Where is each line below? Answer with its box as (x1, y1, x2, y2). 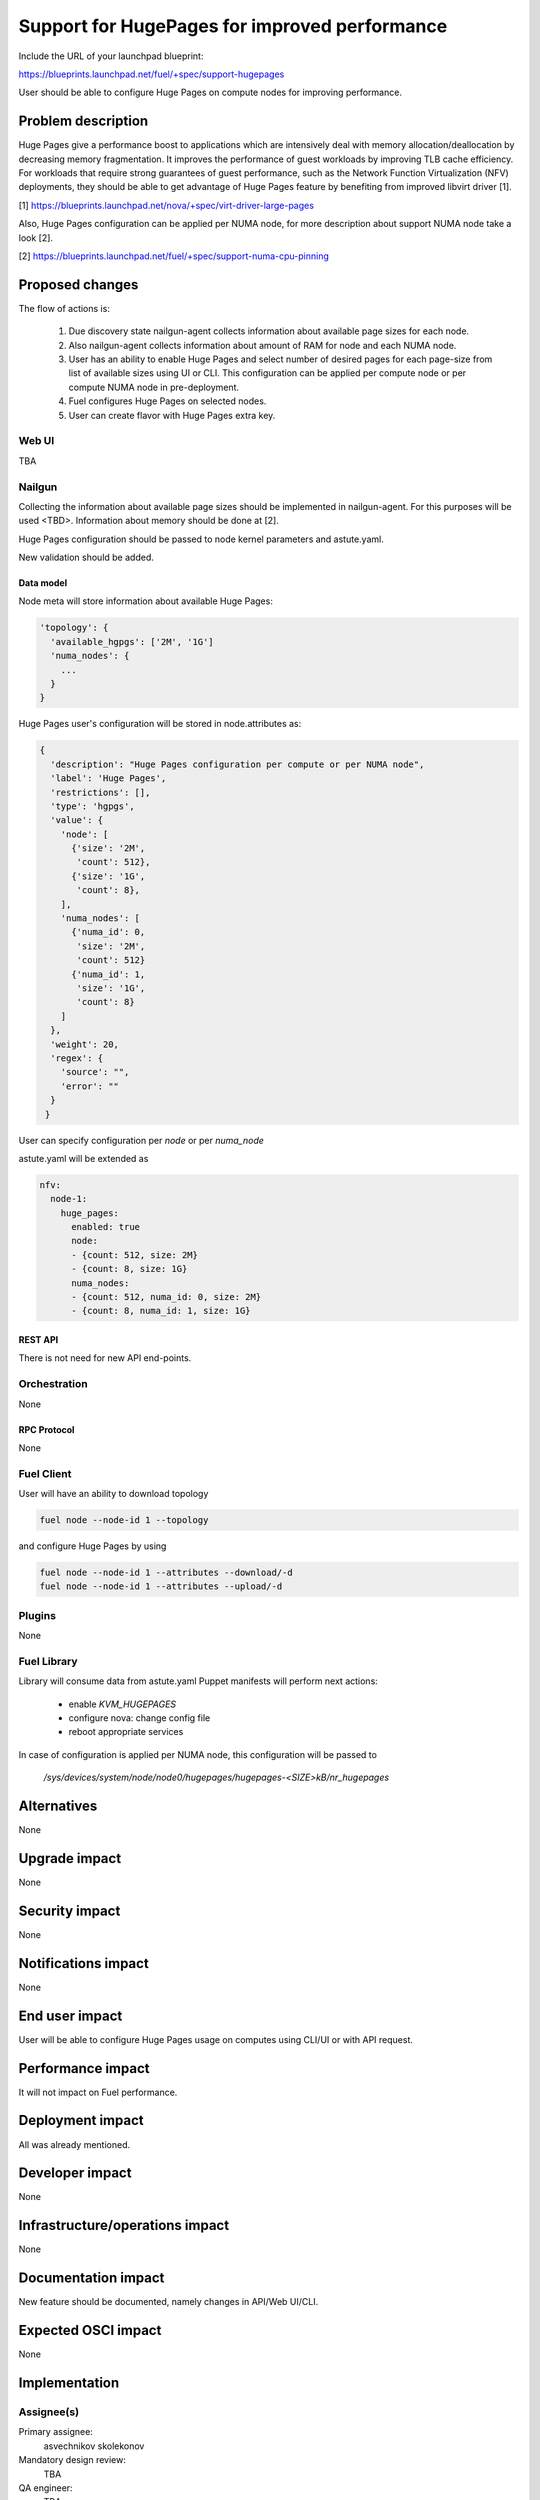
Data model (18, 577, 68, 589)
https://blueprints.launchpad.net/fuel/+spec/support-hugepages (18, 68, 285, 80)
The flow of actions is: (18, 302, 110, 314)
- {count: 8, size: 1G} (71, 1263, 188, 1275)
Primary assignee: (18, 2426, 94, 2438)
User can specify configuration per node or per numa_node (18, 1134, 265, 1146)
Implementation (18, 2375, 120, 2391)
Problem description (18, 113, 149, 130)
